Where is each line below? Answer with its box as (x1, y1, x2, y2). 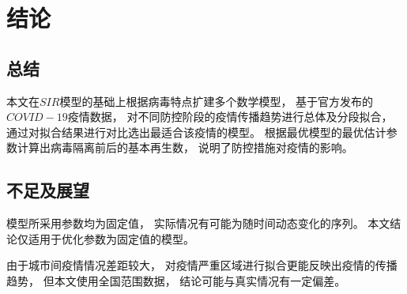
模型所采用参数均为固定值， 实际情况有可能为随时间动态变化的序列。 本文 (6, 215, 390, 232)
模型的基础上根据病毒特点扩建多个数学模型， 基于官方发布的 (59, 92, 374, 109)
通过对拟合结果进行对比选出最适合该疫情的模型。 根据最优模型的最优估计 (6, 123, 386, 140)
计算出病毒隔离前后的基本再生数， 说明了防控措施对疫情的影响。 (17, 139, 353, 156)
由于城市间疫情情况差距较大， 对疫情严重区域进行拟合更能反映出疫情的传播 (6, 257, 398, 273)
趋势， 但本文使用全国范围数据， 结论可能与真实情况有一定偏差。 (6, 272, 346, 288)
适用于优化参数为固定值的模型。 (28, 230, 194, 247)
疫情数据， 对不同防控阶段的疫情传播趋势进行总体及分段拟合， (67, 108, 393, 125)
